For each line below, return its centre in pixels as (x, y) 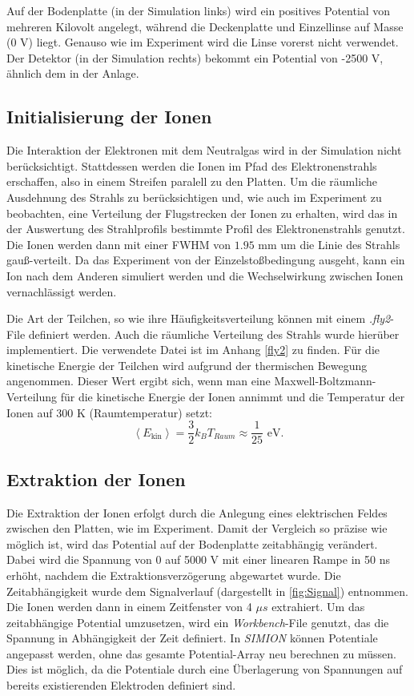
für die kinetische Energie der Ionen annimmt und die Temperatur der (233, 397)
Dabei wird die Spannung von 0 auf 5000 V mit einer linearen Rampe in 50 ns (198, 559)
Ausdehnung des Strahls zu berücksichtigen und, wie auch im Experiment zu (194, 197)
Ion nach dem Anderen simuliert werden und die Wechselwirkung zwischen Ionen (205, 275)
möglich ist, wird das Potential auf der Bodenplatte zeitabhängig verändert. (192, 543)
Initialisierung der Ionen (109, 117)
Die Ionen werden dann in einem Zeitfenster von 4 (129, 607)
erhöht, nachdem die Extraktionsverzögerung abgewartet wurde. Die (174, 575)
